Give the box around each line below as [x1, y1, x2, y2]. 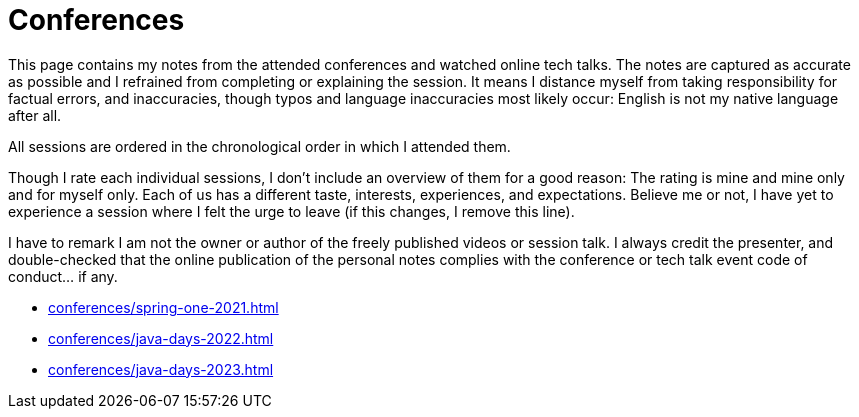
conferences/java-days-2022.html [48, 329, 274, 347]
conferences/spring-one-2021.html [48, 298, 279, 316]
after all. [8, 106, 62, 124]
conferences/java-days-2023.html [48, 360, 274, 378]
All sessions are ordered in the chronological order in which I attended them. [8, 137, 511, 155]
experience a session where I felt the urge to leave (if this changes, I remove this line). [8, 202, 575, 220]
